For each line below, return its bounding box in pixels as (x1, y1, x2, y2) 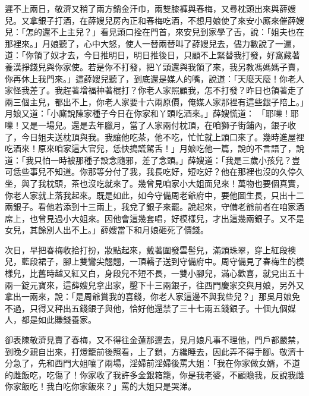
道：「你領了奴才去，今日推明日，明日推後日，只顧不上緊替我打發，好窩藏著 (5, 49, 300, 61)
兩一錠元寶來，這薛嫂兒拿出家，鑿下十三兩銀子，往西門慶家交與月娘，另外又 (5, 278, 304, 291)
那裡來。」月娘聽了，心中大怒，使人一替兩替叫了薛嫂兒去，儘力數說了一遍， (5, 37, 300, 49)
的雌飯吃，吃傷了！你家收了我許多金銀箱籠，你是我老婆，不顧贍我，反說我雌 (5, 368, 304, 381)
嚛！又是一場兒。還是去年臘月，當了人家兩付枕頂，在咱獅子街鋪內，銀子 (5, 118, 288, 131)
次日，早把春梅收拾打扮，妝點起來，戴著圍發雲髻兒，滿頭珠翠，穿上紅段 (5, 243, 288, 256)
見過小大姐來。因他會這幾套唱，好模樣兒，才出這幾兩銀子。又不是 (46, 212, 304, 224)
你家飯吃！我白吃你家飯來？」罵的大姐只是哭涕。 (5, 380, 196, 392)
